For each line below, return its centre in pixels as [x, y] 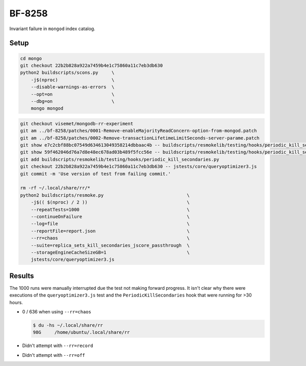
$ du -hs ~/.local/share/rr [68, 325]
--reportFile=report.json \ [110, 231]
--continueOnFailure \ [110, 216]
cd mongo [31, 58]
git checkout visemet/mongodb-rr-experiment [77, 123]
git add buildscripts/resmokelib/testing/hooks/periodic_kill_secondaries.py [120, 159]
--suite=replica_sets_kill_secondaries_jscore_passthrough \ [110, 245]
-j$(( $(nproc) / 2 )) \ [110, 202]
